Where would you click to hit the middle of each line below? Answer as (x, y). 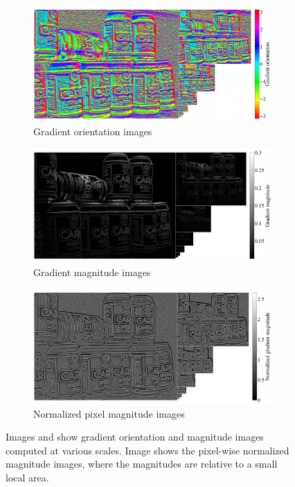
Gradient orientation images (93, 131)
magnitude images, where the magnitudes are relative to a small (142, 464)
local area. (27, 478)
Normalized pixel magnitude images (109, 413)
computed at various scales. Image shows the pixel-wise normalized (147, 450)
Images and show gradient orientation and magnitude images (135, 437)
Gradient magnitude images (92, 272)
